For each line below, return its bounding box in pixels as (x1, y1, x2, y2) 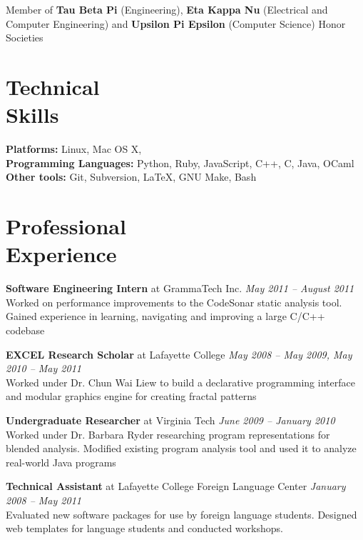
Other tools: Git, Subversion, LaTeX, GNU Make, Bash (6, 169, 257, 184)
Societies (6, 30, 44, 45)
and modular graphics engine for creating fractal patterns (6, 389, 257, 404)
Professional (6, 211, 126, 241)
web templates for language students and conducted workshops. (6, 521, 283, 536)
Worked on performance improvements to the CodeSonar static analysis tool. (6, 294, 342, 309)
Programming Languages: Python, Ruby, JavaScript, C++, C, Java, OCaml (6, 155, 354, 170)
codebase (6, 322, 45, 337)
